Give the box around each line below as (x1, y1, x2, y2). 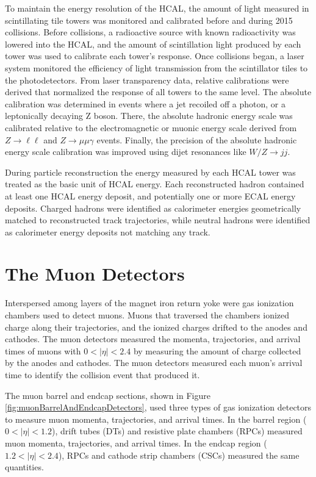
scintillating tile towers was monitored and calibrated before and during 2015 (5, 13, 293, 26)
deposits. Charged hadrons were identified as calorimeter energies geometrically (5, 201, 301, 214)
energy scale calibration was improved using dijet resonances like (5, 145, 246, 158)
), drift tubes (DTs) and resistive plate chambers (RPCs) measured (51, 425, 303, 437)
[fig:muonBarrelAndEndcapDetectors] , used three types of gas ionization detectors (5, 401, 312, 414)
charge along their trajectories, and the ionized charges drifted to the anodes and (5, 320, 307, 333)
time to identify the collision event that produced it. (5, 368, 200, 381)
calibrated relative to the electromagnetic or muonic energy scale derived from (5, 121, 297, 134)
